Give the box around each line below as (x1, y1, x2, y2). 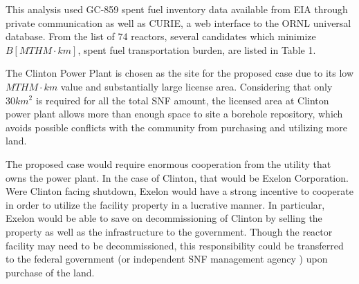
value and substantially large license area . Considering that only (60, 79, 333, 93)
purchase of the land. (6, 265, 95, 279)
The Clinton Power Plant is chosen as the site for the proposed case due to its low (6, 66, 354, 80)
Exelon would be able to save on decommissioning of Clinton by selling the (6, 211, 322, 225)
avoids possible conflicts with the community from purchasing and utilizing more (6, 120, 348, 134)
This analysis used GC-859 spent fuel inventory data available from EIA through (6, 2, 348, 16)
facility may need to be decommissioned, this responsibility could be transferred (6, 238, 344, 252)
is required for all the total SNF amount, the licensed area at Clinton (35, 93, 329, 107)
